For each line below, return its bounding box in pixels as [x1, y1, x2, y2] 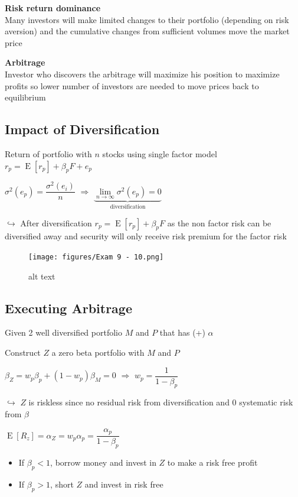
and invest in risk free [84, 477, 163, 490]
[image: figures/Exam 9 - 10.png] [28, 252, 164, 261]
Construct [5, 346, 41, 358]
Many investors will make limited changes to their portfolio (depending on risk [5, 13, 289, 25]
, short [50, 477, 74, 490]
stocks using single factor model [102, 147, 217, 160]
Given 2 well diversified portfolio [5, 326, 122, 339]
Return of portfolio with [5, 147, 92, 160]
